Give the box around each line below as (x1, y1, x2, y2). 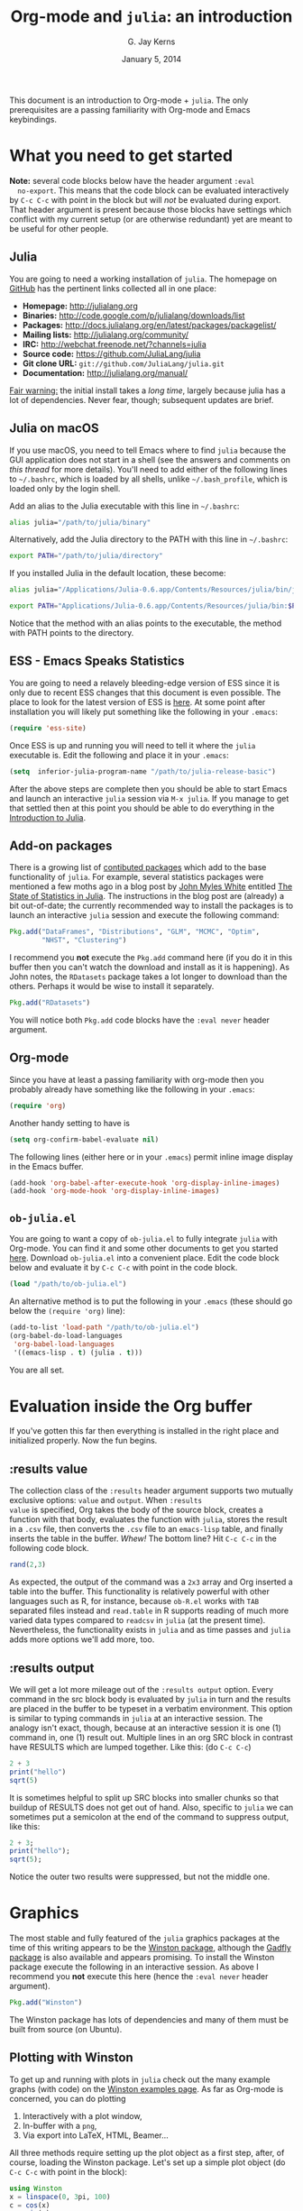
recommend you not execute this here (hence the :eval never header (9, 1971, 269, 1982)
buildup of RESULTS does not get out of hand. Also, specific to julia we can (9, 1802, 294, 1812)
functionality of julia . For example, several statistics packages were (9, 872, 264, 883)
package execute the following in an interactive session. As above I (9, 1961, 259, 1972)
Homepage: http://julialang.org (22, 300, 138, 311)
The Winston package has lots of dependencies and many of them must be (9, 2014, 289, 2025)
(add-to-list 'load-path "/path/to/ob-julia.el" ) (9, 1323, 200, 1332)
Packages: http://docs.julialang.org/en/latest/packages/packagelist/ (22, 319, 277, 330)
